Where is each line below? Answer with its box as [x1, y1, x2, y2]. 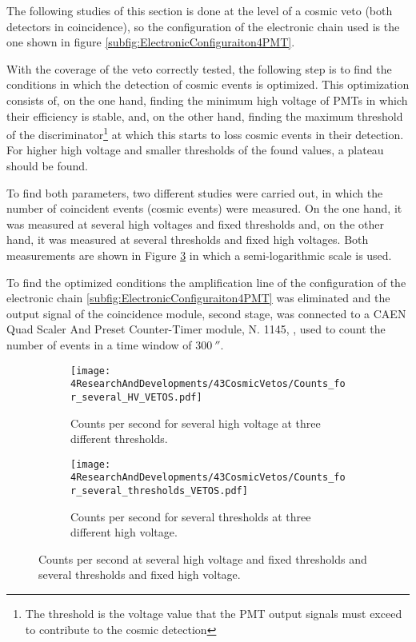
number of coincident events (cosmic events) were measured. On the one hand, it [6, 200, 402, 217]
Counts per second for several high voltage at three [70, 414, 321, 431]
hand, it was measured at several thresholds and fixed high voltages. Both [6, 231, 369, 248]
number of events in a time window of [6, 336, 192, 353]
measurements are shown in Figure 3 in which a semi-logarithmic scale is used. [6, 246, 392, 263]
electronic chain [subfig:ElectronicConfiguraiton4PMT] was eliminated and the [6, 289, 390, 306]
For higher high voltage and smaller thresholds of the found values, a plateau [6, 142, 384, 158]
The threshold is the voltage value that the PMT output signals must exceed [25, 605, 402, 622]
